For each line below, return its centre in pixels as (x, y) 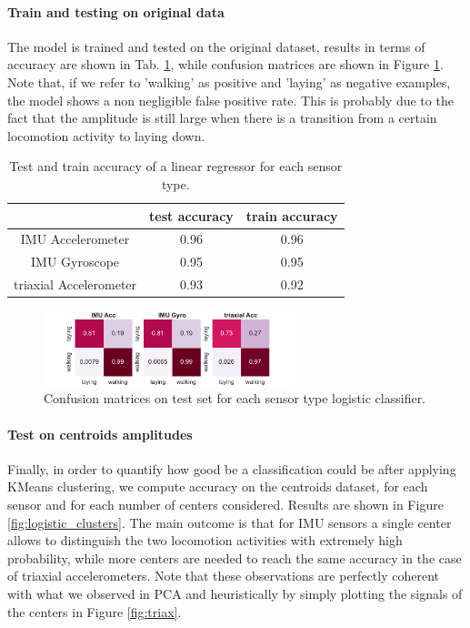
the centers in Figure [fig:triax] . (95, 611)
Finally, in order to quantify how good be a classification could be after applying (232, 468)
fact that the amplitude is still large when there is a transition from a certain (222, 118)
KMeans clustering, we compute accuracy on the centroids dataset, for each (218, 486)
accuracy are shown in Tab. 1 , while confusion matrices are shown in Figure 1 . (225, 64)
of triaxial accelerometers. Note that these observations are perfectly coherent (223, 576)
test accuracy (191, 215)
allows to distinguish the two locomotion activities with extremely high (205, 540)
